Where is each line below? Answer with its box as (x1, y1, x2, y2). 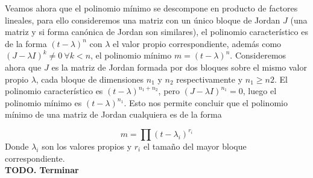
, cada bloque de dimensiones (36, 72, 144, 85)
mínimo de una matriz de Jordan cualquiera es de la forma (5, 108, 222, 121)
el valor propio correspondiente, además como (112, 37, 282, 49)
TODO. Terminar (5, 164, 79, 176)
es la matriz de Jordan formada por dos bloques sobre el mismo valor (51, 60, 307, 73)
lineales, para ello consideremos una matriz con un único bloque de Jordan (5, 13, 280, 26)
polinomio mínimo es (5, 96, 82, 109)
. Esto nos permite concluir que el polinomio (124, 96, 288, 109)
